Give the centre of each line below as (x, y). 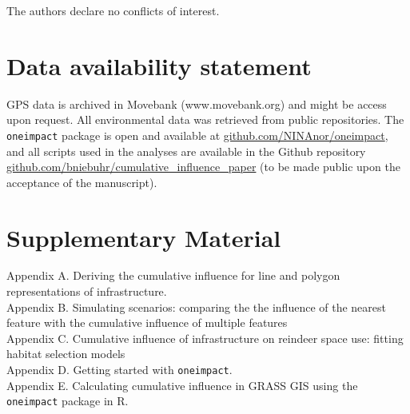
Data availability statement (159, 65)
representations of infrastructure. (87, 291)
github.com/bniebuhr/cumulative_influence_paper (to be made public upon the (203, 167)
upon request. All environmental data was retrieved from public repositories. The (205, 119)
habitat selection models (66, 354)
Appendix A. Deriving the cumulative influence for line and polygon (173, 275)
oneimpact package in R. (68, 401)
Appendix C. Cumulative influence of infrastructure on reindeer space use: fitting (205, 338)
